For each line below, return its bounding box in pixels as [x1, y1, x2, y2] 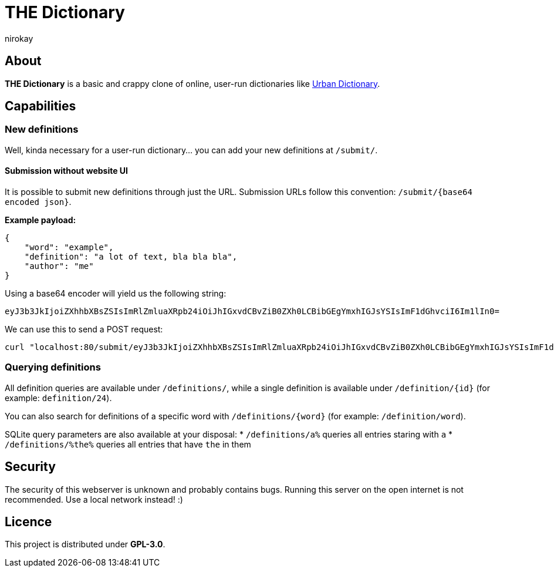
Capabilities [5, 99, 76, 114]
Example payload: [5, 215, 76, 226]
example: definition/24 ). [5, 392, 112, 403]
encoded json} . [5, 197, 72, 207]
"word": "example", [24, 243, 114, 253]
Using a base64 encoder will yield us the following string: [5, 288, 227, 299]
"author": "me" [24, 261, 94, 271]
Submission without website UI [5, 166, 129, 176]
